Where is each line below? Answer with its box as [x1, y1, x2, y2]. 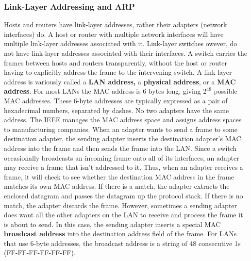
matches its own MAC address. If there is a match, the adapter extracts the [4, 181, 230, 191]
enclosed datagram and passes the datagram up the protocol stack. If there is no [4, 190, 243, 200]
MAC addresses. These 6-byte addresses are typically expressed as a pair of [4, 95, 228, 105]
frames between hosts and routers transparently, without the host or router [4, 57, 228, 67]
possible [214, 86, 237, 96]
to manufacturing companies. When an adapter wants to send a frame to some [4, 124, 238, 134]
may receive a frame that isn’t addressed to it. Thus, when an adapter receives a [4, 162, 243, 172]
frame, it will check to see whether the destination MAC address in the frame [4, 171, 234, 181]
